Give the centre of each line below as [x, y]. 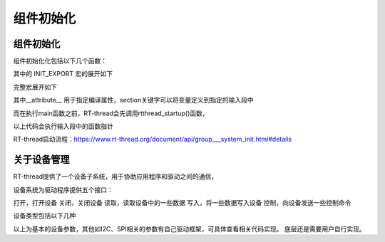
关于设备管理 [41, 160]
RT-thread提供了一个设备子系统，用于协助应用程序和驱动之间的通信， [115, 177]
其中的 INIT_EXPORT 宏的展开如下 [63, 74]
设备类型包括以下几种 [45, 216]
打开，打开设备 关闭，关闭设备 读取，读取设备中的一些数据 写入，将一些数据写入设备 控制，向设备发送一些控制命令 [182, 203]
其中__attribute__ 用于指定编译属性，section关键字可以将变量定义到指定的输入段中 [133, 100]
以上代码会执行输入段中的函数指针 [63, 126]
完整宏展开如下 [35, 87]
